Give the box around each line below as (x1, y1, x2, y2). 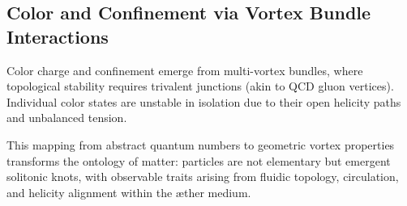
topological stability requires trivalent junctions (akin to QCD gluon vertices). (6, 78, 394, 95)
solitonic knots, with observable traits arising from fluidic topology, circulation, (6, 168, 399, 185)
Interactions (6, 23, 109, 48)
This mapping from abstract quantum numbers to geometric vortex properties (6, 136, 395, 153)
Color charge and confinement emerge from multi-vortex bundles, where (6, 61, 363, 78)
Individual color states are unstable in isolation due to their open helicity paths (6, 93, 401, 110)
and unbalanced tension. (6, 109, 127, 126)
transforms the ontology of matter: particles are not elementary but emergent (6, 152, 391, 169)
